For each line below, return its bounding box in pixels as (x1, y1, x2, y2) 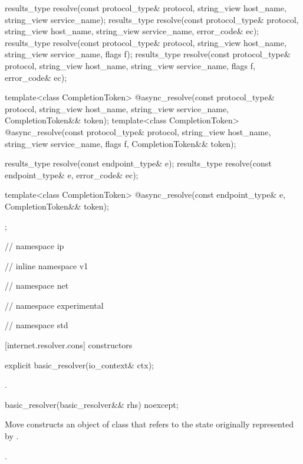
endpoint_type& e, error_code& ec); (5, 168, 139, 181)
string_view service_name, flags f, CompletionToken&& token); (5, 137, 236, 149)
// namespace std (5, 319, 68, 331)
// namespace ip (5, 240, 64, 252)
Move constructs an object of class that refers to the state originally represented (5, 418, 294, 430)
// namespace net (5, 279, 69, 292)
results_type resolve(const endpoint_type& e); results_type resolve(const (5, 157, 272, 169)
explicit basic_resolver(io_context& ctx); (5, 358, 154, 371)
